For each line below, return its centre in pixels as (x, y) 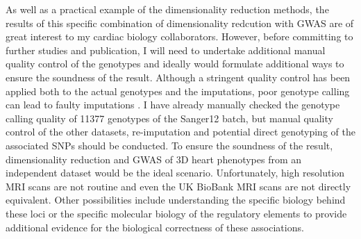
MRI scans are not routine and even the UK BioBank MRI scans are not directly (178, 186)
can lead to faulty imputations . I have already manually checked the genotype (173, 105)
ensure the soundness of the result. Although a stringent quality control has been (178, 77)
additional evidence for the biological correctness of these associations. (155, 227)
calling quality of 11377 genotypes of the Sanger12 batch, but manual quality (169, 118)
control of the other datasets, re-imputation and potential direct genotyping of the (180, 132)
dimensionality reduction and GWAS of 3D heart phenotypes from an (154, 159)
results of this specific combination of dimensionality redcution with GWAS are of (180, 23)
